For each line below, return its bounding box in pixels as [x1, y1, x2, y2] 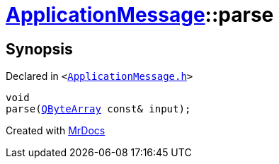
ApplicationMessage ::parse [6, 3, 274, 27]
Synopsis [6, 40, 73, 58]
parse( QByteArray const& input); [6, 103, 191, 115]
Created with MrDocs [6, 124, 106, 137]
